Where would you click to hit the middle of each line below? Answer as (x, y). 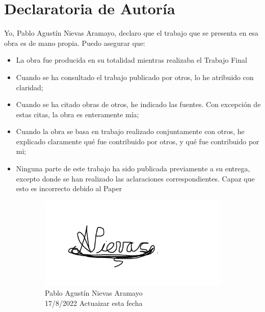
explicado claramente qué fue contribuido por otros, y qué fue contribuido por (138, 141)
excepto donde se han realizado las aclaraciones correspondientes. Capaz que (135, 178)
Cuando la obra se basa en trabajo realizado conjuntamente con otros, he (130, 131)
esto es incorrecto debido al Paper (69, 188)
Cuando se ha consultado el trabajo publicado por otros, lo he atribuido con (135, 77)
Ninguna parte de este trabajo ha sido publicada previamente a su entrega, (133, 168)
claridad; (30, 87)
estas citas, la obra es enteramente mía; (77, 114)
